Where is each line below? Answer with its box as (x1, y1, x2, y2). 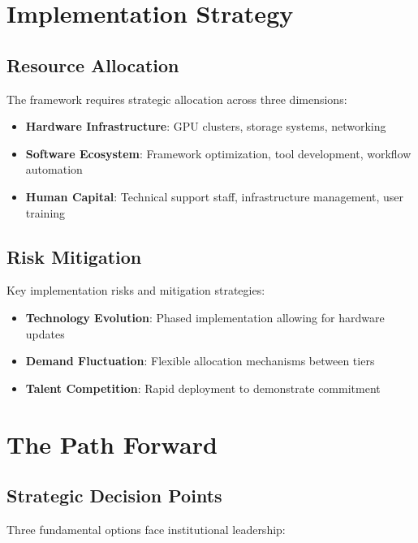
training (25, 204, 66, 221)
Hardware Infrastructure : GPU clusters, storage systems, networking (25, 118, 386, 135)
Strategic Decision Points (6, 483, 222, 508)
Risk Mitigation (6, 243, 142, 269)
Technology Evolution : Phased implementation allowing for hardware (25, 308, 385, 325)
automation (25, 161, 83, 178)
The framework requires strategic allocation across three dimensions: (6, 90, 347, 107)
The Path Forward (6, 427, 218, 460)
